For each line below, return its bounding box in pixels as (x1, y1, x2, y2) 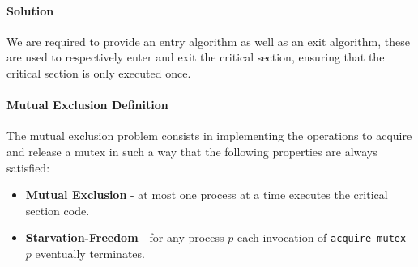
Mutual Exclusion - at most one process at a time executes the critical (25, 186, 388, 203)
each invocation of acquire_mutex (237, 229, 407, 246)
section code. (25, 201, 90, 218)
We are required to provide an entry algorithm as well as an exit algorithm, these (6, 32, 410, 49)
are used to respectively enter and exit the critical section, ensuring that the (6, 49, 385, 66)
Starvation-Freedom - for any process (25, 229, 224, 246)
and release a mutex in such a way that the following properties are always (6, 142, 377, 159)
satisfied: (6, 159, 50, 176)
